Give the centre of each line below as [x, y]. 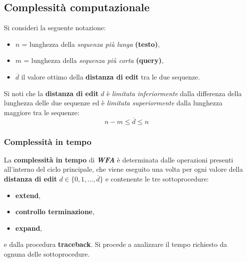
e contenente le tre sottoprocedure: [157, 178]
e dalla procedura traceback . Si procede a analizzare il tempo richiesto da [115, 244]
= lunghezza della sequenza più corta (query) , [94, 60]
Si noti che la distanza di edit [51, 93]
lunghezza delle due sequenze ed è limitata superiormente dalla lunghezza [113, 103]
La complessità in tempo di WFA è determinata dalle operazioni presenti [119, 159]
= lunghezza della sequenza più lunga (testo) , [91, 44]
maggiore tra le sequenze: [42, 112]
